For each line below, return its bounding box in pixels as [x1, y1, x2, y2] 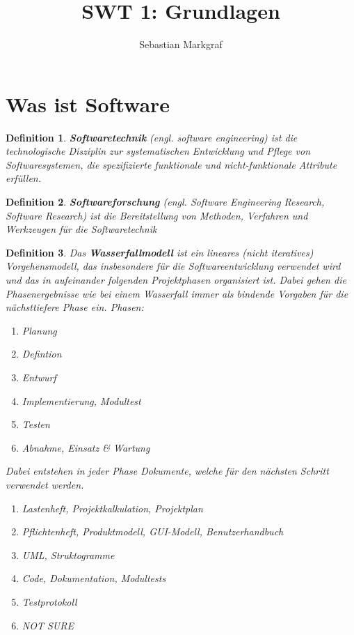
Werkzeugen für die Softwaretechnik [6, 222, 157, 236]
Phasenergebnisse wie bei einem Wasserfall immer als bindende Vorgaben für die [6, 286, 348, 300]
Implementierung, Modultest [22, 393, 141, 408]
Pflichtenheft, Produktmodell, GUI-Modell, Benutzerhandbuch [22, 524, 284, 539]
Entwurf [22, 369, 56, 384]
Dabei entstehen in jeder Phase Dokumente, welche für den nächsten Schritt [6, 464, 329, 478]
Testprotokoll [22, 594, 77, 609]
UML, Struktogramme [22, 547, 115, 562]
